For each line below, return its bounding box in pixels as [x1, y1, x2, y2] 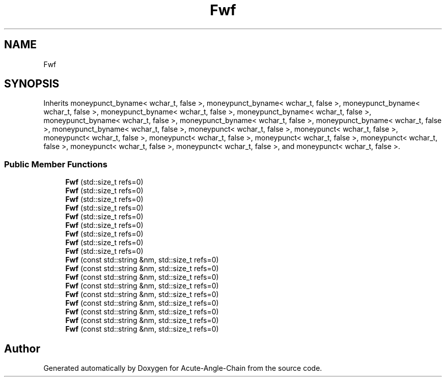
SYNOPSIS [4, 77, 60, 91]
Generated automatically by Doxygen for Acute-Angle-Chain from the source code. [43, 364, 322, 373]
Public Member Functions [4, 159, 107, 169]
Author [4, 342, 40, 355]
